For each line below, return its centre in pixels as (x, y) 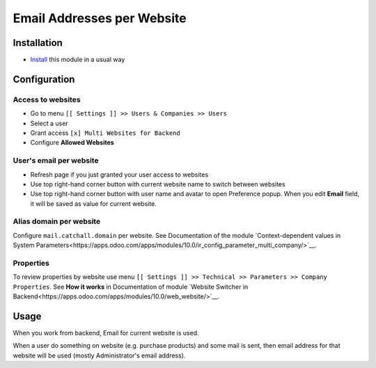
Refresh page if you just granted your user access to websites (119, 175)
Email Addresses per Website (100, 18)
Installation (38, 43)
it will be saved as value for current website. (93, 203)
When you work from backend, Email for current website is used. (106, 333)
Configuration (44, 79)
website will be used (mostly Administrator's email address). (99, 355)
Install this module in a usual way (78, 60)
